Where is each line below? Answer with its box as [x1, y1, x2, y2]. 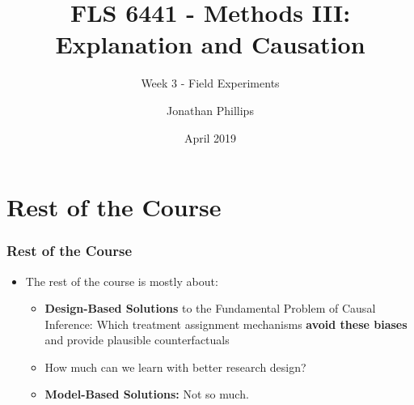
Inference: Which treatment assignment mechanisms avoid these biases [44, 315, 408, 332]
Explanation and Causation [55, 28, 365, 61]
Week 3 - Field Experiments [141, 75, 280, 92]
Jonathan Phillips [167, 101, 254, 118]
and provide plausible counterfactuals [44, 331, 230, 348]
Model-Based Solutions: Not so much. [44, 386, 249, 403]
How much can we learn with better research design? [44, 358, 306, 375]
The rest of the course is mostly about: [25, 272, 218, 289]
